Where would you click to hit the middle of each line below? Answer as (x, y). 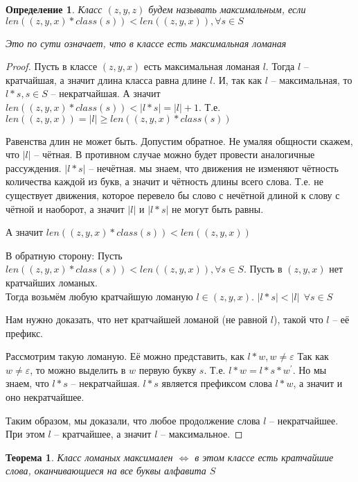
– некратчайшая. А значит (106, 93)
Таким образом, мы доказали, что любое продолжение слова (133, 420)
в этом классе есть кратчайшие (264, 457)
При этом (25, 434)
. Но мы (310, 369)
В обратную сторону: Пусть (64, 255)
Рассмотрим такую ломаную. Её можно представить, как (125, 356)
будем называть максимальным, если (227, 9)
